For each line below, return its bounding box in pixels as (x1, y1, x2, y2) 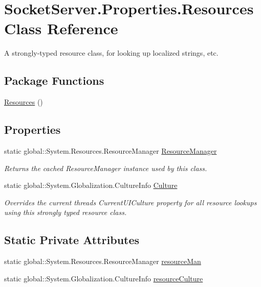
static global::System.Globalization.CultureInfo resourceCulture (4, 273, 203, 283)
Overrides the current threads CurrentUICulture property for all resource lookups (4, 197, 257, 207)
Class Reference (4, 18, 118, 39)
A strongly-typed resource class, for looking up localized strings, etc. (4, 47, 219, 58)
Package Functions (4, 73, 104, 88)
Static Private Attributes (4, 232, 140, 248)
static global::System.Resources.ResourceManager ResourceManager (4, 145, 217, 156)
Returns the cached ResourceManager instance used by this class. (4, 162, 207, 173)
